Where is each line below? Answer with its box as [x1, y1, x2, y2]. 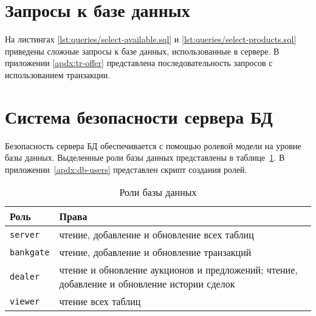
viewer [10, 296, 40, 306]
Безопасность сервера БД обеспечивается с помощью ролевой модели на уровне [5, 139, 301, 152]
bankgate [10, 247, 50, 257]
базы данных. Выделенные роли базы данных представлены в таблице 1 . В [5, 151, 285, 164]
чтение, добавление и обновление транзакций [59, 245, 252, 260]
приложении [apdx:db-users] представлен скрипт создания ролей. [5, 163, 247, 175]
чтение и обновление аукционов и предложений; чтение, [59, 263, 298, 277]
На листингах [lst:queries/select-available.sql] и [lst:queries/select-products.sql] [5, 33, 297, 45]
